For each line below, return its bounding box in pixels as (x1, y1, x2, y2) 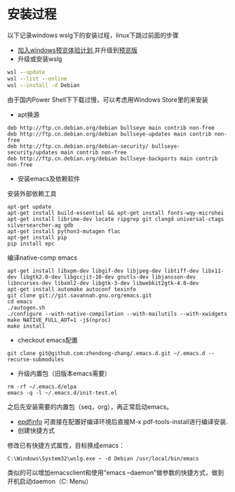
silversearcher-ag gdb (7, 222, 74, 229)
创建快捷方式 (17, 426, 55, 434)
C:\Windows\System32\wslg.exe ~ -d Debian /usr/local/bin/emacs (7, 455, 199, 462)
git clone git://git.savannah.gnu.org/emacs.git (7, 292, 152, 299)
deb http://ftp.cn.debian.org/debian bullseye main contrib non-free (7, 124, 215, 131)
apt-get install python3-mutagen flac (7, 227, 121, 235)
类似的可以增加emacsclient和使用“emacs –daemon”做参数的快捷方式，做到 (7, 468, 224, 477)
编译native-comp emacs (7, 253, 78, 262)
